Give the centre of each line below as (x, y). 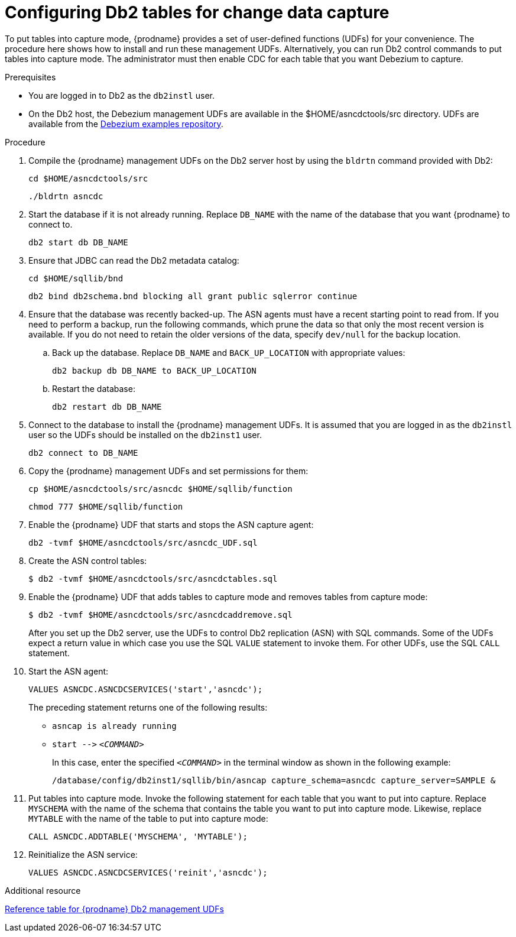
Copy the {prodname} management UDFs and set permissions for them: (168, 471)
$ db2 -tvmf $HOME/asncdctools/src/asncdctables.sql (153, 578)
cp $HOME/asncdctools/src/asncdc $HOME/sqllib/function (160, 489)
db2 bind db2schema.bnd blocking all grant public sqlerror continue (193, 296)
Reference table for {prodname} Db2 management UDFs (114, 909)
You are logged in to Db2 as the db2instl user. (121, 95)
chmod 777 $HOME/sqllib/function (106, 506)
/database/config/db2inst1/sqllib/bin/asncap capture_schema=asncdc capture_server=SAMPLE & (274, 780)
